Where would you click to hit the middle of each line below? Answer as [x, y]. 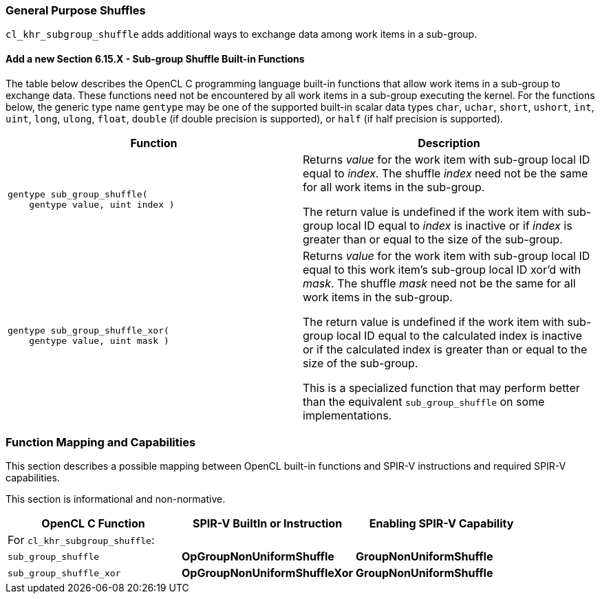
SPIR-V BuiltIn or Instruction [267, 524]
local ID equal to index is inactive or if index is [454, 225]
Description [449, 143]
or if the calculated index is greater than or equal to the [445, 349]
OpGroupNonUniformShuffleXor [268, 573]
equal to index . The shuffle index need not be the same [446, 173]
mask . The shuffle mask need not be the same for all [439, 283]
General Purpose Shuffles [76, 10]
